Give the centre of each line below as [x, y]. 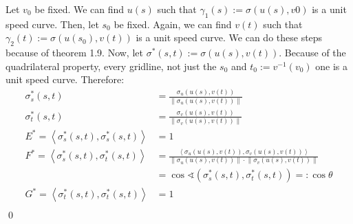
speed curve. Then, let [52, 24]
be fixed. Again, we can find [173, 24]
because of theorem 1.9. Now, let [74, 53]
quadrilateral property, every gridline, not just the [111, 66]
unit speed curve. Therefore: [65, 79]
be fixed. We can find [79, 9]
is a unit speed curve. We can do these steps [229, 37]
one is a [332, 66]
